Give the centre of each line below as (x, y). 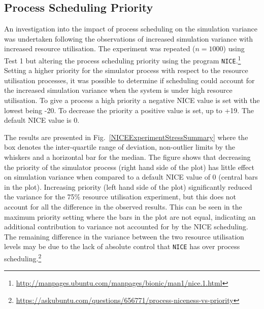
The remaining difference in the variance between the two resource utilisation (124, 236)
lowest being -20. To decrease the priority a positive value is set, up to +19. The (129, 110)
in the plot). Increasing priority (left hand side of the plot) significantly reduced (128, 186)
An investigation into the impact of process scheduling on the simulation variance (131, 29)
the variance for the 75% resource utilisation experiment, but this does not (120, 197)
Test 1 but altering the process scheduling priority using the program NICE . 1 (123, 59)
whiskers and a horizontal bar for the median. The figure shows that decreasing (127, 157)
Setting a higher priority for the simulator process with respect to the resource (126, 70)
